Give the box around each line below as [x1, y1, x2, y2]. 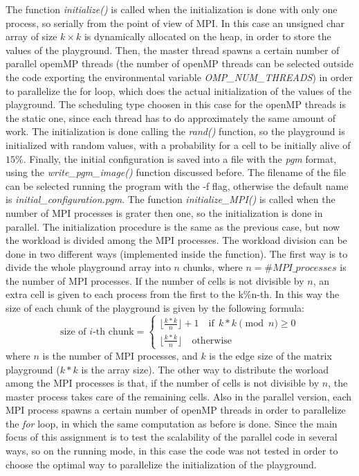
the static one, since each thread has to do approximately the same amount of [6, 110, 336, 125]
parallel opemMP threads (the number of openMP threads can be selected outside [6, 56, 353, 71]
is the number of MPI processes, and [42, 348, 198, 362]
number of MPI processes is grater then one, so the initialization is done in [6, 205, 323, 220]
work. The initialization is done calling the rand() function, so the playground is [6, 124, 345, 139]
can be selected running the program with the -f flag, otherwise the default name [6, 178, 349, 193]
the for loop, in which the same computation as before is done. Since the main [6, 416, 338, 430]
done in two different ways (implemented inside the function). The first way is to [6, 246, 348, 261]
